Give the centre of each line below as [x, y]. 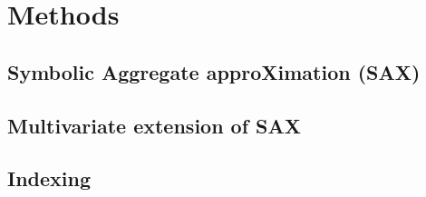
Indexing [49, 178]
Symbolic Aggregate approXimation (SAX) [214, 71]
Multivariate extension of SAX [155, 125]
